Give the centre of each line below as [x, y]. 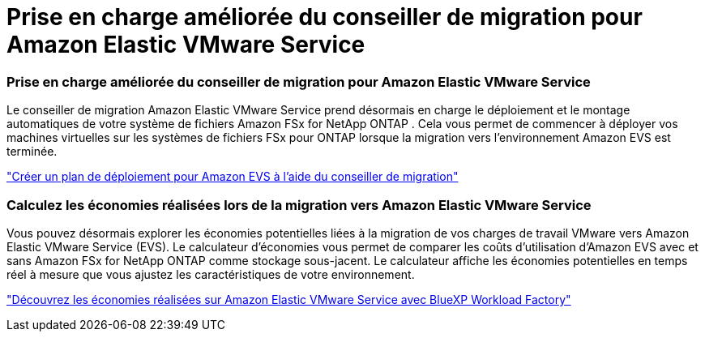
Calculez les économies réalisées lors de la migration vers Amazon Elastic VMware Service [299, 205]
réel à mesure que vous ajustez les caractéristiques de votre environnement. [211, 274]
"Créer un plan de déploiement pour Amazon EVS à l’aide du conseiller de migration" [233, 177]
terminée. [32, 152]
